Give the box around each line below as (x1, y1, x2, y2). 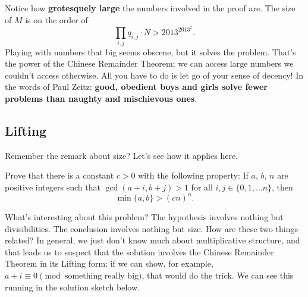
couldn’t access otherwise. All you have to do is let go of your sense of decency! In (5, 68, 304, 81)
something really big (64, 272, 139, 280)
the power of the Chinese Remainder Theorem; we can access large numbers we (5, 57, 294, 70)
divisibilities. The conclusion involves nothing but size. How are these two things (5, 222, 298, 235)
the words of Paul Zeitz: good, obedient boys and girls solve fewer (5, 80, 268, 93)
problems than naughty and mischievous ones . (5, 92, 197, 104)
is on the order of (25, 13, 88, 26)
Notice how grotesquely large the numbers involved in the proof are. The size (5, 2, 296, 14)
